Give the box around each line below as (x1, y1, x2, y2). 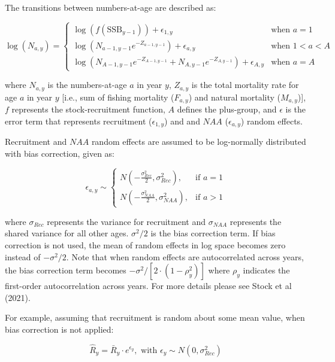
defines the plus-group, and (177, 103, 277, 115)
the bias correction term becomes (5, 264, 126, 276)
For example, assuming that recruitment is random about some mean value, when (5, 311, 305, 324)
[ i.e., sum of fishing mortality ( (62, 90, 174, 103)
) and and (164, 114, 200, 127)
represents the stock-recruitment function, (11, 103, 165, 115)
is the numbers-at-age (47, 78, 127, 91)
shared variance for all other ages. (5, 227, 129, 239)
